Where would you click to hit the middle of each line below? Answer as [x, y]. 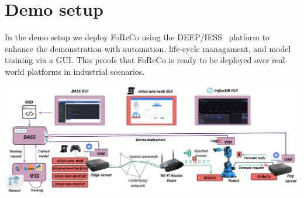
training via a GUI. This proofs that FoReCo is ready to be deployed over [137, 60]
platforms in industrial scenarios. [86, 71]
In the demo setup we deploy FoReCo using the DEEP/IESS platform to [137, 37]
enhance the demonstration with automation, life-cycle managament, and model [148, 48]
